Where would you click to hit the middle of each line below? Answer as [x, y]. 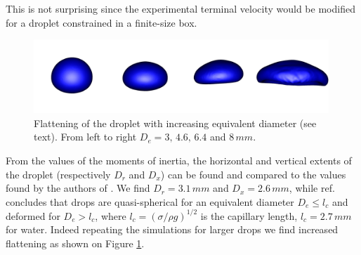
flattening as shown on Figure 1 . [75, 243]
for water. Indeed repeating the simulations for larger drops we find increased [172, 229]
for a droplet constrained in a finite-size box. [101, 22]
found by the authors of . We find [78, 188]
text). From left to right [85, 137]
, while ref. [312, 188]
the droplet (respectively [58, 174]
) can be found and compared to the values [253, 174]
